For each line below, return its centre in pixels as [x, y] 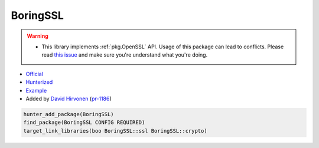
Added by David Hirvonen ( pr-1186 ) [69, 98]
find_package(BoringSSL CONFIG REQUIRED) [84, 123]
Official [35, 74]
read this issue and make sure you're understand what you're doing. [125, 55]
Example [36, 90]
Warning [38, 36]
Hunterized [39, 82]
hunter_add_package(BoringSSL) [69, 114]
